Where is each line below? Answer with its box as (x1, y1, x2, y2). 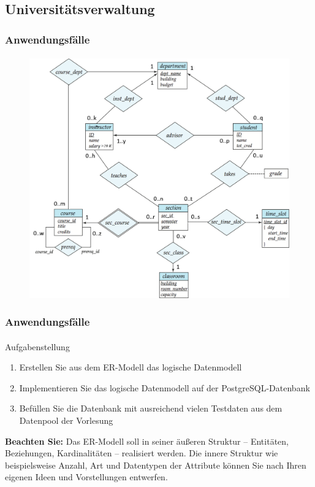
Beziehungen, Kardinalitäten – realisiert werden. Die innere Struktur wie (5, 447, 278, 459)
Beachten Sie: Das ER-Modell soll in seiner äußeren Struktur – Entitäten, (5, 434, 289, 447)
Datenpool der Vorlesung (19, 414, 113, 427)
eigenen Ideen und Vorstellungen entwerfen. (5, 470, 168, 483)
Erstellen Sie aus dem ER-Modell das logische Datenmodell (19, 361, 242, 374)
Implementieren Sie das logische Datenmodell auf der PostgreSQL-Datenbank (19, 381, 310, 394)
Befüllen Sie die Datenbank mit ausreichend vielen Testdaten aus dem (19, 402, 283, 415)
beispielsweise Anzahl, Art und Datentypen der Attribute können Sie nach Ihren (5, 458, 306, 471)
